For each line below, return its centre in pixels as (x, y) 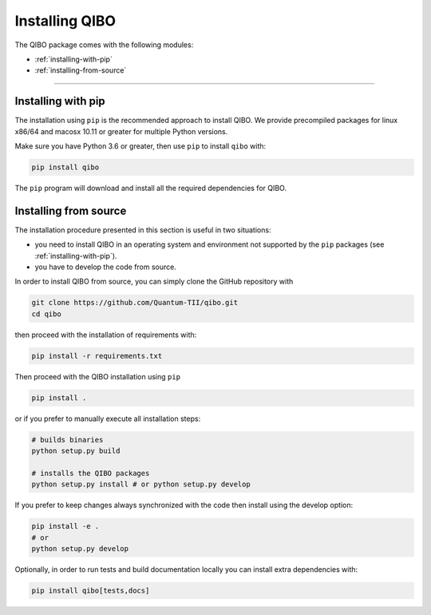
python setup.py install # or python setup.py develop (141, 484)
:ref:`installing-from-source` (81, 70)
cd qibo (46, 314)
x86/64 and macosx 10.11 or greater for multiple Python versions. (121, 131)
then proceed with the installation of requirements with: (106, 335)
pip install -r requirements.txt (97, 356)
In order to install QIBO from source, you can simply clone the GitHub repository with (154, 282)
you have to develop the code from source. (106, 267)
